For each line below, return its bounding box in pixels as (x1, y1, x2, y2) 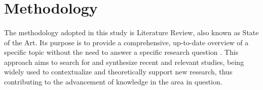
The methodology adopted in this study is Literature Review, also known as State (4, 27, 259, 37)
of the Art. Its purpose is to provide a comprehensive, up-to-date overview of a (4, 37, 249, 47)
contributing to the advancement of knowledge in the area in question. (4, 76, 222, 86)
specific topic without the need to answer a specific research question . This (4, 47, 239, 57)
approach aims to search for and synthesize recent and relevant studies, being (4, 56, 244, 67)
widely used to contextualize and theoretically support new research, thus (4, 66, 233, 77)
